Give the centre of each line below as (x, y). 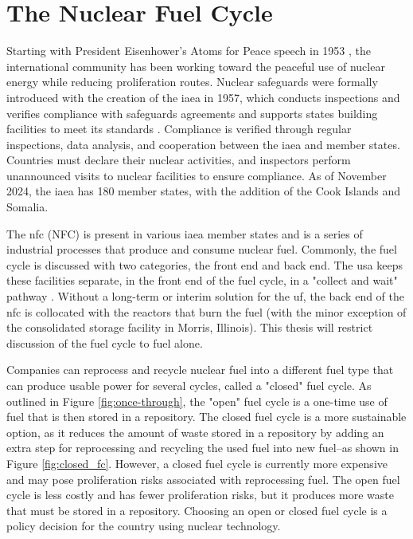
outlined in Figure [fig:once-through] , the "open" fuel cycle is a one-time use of (197, 401)
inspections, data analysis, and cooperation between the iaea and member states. (203, 144)
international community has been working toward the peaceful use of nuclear (196, 66)
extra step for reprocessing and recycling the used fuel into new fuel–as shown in (203, 448)
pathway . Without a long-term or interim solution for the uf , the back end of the (206, 296)
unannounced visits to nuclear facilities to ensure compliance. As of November (197, 175)
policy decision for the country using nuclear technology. (144, 526)
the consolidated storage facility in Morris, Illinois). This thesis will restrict (190, 327)
